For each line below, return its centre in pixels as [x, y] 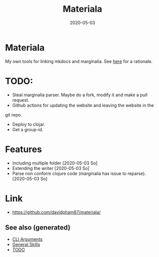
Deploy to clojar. [29, 124]
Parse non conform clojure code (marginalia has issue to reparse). [79, 173]
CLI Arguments [27, 239]
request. [21, 100]
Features [24, 149]
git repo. [13, 114]
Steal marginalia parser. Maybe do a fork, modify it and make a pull [80, 95]
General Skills [26, 245]
